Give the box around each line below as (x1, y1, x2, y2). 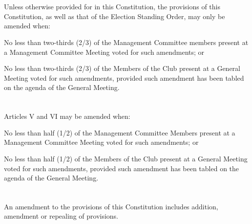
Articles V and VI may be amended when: (4, 111, 130, 121)
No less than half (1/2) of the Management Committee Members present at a (4, 127, 235, 137)
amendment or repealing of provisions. (4, 211, 119, 221)
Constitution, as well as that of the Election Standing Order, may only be (4, 11, 225, 21)
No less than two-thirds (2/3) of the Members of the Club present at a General (4, 63, 240, 73)
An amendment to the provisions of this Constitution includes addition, (4, 201, 218, 211)
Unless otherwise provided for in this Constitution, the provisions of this (4, 1, 220, 12)
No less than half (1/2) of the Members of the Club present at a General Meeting (4, 153, 248, 163)
